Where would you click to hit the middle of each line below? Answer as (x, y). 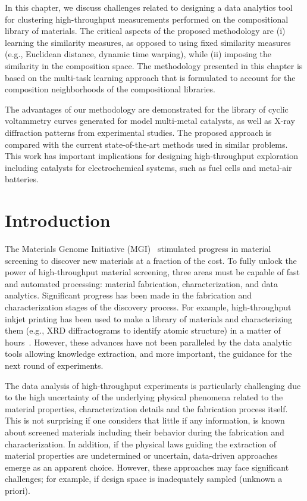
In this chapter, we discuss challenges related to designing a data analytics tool (149, 7)
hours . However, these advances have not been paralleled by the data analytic (148, 342)
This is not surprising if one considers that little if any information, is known (145, 420)
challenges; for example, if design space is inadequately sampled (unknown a (144, 479)
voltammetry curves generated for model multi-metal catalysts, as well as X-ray (150, 121)
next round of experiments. (54, 365)
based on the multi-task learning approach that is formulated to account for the (150, 77)
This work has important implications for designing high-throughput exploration (151, 156)
